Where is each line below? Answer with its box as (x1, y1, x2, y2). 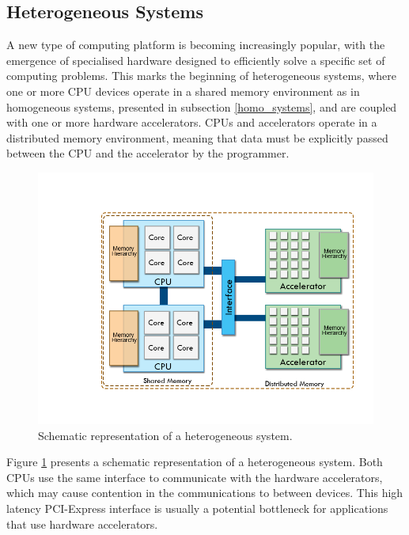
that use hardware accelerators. (6, 515, 158, 532)
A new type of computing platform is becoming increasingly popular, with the (6, 36, 385, 53)
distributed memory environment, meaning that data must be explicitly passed (6, 129, 388, 146)
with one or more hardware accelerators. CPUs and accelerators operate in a (6, 114, 377, 131)
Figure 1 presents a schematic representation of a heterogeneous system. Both (6, 453, 383, 470)
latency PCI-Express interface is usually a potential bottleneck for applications (6, 499, 388, 516)
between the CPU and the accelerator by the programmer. (6, 145, 290, 161)
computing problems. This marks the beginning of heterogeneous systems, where (6, 67, 397, 84)
